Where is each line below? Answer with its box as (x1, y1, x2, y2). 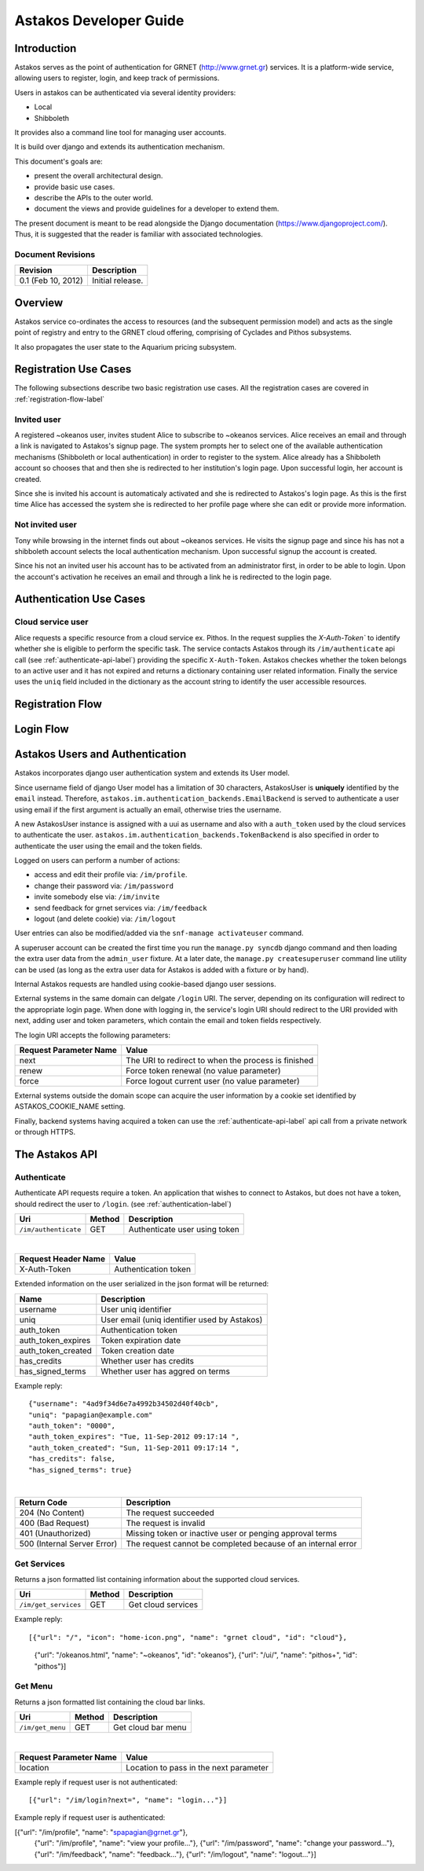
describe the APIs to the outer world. (34, 193, 153, 202)
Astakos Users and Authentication (14, 747, 187, 761)
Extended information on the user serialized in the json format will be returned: (14, 1279, 269, 1289)
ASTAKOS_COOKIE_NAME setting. (14, 1102, 126, 1111)
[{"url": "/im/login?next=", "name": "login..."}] (28, 1796, 228, 1804)
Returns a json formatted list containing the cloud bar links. (14, 1697, 206, 1707)
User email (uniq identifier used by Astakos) (101, 1314, 263, 1325)
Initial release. (91, 275, 144, 286)
